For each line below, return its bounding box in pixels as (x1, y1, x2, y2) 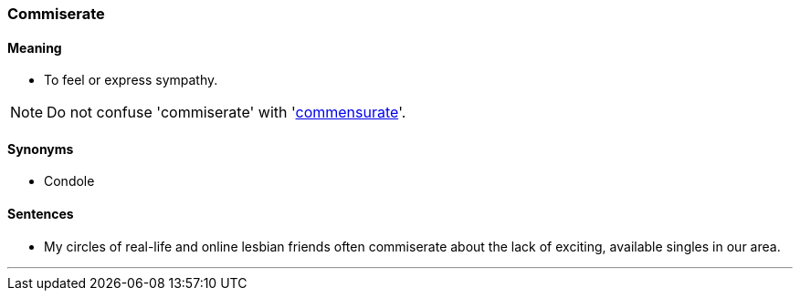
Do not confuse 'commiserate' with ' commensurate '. (47, 103, 406, 122)
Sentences (7, 206, 74, 222)
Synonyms (7, 140, 74, 157)
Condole (44, 173, 95, 190)
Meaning (7, 39, 62, 56)
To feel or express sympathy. (44, 72, 218, 88)
